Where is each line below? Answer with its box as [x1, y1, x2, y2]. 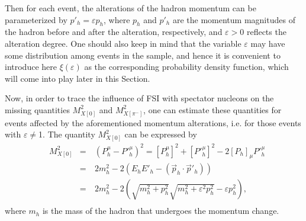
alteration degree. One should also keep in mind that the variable [5, 37, 241, 49]
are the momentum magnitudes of [172, 13, 295, 25]
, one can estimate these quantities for [143, 103, 282, 116]
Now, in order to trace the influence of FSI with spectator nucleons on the [5, 92, 274, 104]
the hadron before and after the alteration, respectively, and [5, 25, 223, 38]
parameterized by [5, 13, 67, 25]
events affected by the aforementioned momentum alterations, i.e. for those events [5, 116, 301, 129]
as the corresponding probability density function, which [84, 60, 289, 73]
